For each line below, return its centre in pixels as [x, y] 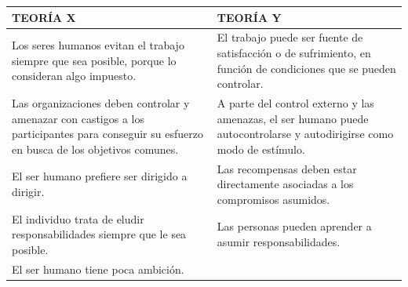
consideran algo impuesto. [74, 76]
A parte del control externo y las [295, 102]
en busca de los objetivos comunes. [95, 149]
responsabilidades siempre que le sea [99, 234]
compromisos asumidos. [273, 199]
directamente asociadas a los [285, 184]
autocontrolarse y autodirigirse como [305, 134]
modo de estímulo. [261, 149]
